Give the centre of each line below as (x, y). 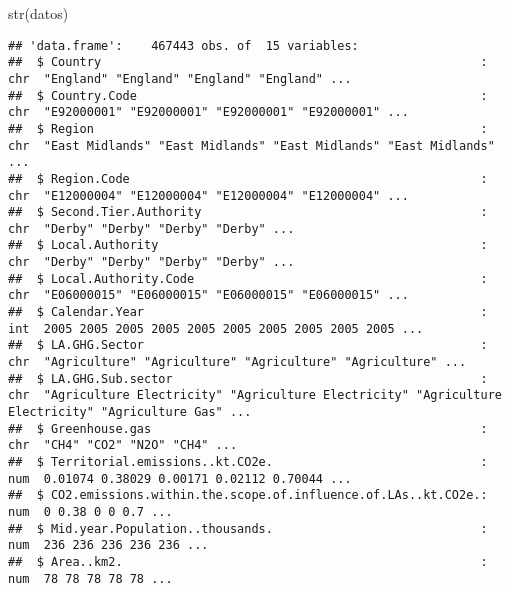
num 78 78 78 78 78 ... (90, 578)
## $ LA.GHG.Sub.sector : (248, 378)
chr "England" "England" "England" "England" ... (180, 78)
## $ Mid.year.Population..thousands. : (248, 528)
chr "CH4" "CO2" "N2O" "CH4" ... (123, 445)
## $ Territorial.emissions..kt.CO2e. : (248, 462)
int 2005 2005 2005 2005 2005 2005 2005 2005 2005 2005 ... (216, 328)
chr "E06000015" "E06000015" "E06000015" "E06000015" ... (208, 295)
